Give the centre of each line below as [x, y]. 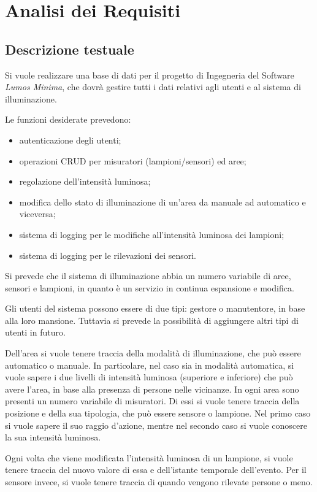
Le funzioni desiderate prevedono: [68, 119]
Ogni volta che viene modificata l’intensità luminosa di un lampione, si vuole [149, 457]
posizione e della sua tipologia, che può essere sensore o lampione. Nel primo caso [158, 413]
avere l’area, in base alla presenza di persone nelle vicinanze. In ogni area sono [152, 389]
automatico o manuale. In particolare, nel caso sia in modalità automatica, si [150, 365]
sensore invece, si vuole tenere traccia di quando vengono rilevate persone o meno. [159, 482]
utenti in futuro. [35, 332]
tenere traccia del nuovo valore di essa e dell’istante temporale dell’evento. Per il [156, 470]
